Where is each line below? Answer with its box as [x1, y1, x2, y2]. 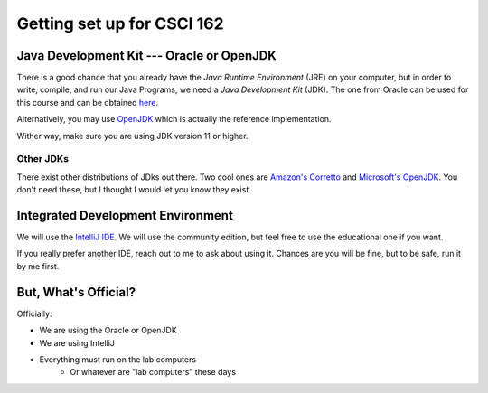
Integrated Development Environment [16, 208, 234, 223]
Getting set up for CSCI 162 [16, 14, 225, 33]
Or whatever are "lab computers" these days [70, 367, 237, 378]
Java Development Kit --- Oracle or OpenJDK [16, 48, 277, 63]
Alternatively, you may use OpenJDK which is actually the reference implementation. [16, 114, 332, 125]
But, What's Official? [16, 285, 136, 300]
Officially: [16, 308, 52, 319]
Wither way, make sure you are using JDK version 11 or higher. [16, 130, 249, 141]
